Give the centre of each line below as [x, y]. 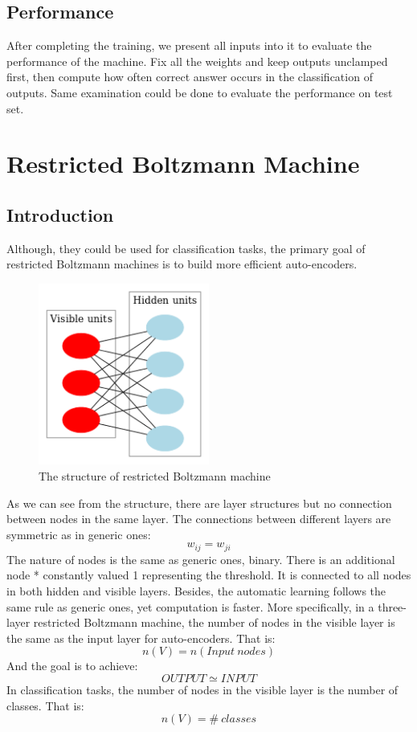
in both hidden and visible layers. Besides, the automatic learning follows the [196, 591]
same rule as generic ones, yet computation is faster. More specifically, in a [190, 606]
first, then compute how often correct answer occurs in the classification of [190, 77]
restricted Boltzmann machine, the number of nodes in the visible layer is [214, 622]
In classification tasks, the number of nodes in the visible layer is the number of [202, 689]
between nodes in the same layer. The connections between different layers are [199, 519]
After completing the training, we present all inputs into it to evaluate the [189, 45]
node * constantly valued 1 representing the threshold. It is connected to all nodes [209, 575]
